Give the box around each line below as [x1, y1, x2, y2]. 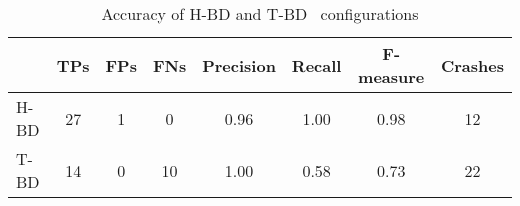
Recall [291, 53, 342, 77]
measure [358, 65, 425, 88]
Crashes [440, 53, 504, 77]
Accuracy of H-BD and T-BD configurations [101, 2, 419, 25]
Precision [202, 53, 276, 77]
